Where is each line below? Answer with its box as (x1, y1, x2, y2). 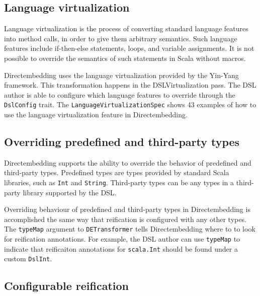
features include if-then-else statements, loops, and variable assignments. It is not (4, 43, 254, 53)
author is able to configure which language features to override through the (4, 89, 235, 100)
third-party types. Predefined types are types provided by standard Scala (4, 167, 229, 178)
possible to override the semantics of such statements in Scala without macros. (4, 52, 246, 63)
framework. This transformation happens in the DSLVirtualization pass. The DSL (4, 80, 256, 90)
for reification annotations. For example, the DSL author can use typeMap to (4, 234, 240, 244)
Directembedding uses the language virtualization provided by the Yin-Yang (4, 69, 239, 80)
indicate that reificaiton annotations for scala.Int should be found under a (4, 243, 238, 254)
